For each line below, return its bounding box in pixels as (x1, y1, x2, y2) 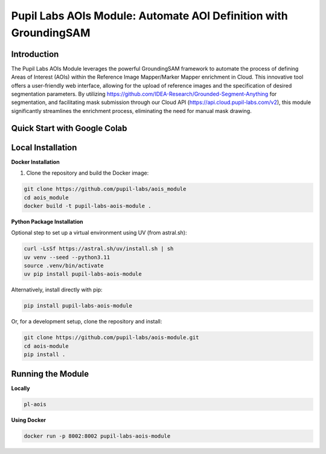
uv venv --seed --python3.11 (24, 254, 110, 261)
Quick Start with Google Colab (11, 123, 127, 133)
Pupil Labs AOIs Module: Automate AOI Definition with (11, 9, 288, 22)
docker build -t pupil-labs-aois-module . (24, 203, 152, 209)
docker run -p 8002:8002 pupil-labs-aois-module (24, 432, 171, 439)
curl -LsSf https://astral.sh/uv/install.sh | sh (24, 245, 174, 252)
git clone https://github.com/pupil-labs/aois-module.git (24, 334, 199, 341)
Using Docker (11, 416, 46, 423)
